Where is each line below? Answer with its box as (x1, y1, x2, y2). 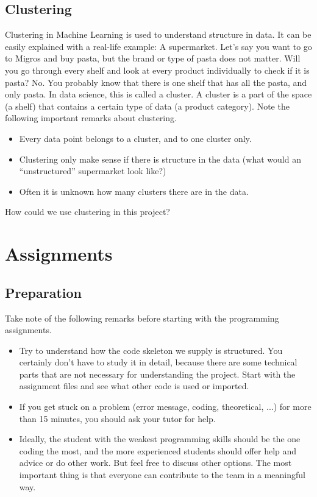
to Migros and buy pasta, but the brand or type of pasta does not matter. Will (5, 52, 301, 65)
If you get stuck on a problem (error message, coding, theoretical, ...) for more (19, 400, 312, 413)
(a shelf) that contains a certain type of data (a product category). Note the (5, 99, 290, 112)
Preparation (5, 283, 82, 301)
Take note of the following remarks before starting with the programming (5, 311, 279, 324)
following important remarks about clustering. (5, 111, 177, 124)
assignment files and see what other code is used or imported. (19, 379, 249, 392)
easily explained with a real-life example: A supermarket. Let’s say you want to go (5, 40, 312, 52)
